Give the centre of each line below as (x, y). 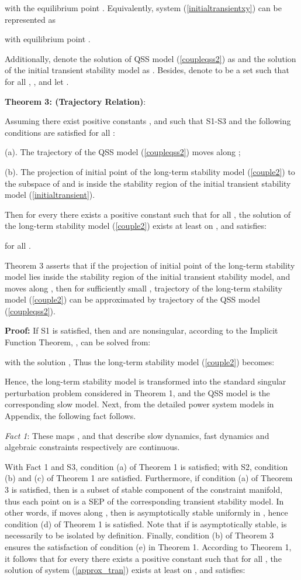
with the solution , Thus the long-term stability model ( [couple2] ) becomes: (140, 361)
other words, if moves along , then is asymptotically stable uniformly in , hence (146, 512)
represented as (30, 19)
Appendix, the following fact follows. (70, 416)
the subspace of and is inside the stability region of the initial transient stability (148, 183)
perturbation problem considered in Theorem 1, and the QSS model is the (137, 392)
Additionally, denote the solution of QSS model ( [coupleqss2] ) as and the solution (150, 58)
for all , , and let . (37, 81)
